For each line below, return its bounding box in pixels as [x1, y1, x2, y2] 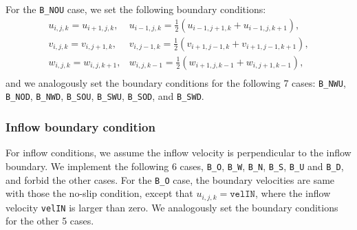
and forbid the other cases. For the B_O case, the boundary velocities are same [6, 172, 335, 187]
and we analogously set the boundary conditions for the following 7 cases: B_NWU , [6, 75, 346, 90]
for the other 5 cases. [6, 213, 94, 228]
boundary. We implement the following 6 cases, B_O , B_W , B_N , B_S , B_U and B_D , [6, 158, 344, 173]
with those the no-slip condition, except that [6, 186, 193, 200]
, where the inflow [255, 186, 331, 200]
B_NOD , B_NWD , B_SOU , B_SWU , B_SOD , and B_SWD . [6, 89, 204, 103]
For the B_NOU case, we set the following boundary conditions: [6, 2, 266, 16]
